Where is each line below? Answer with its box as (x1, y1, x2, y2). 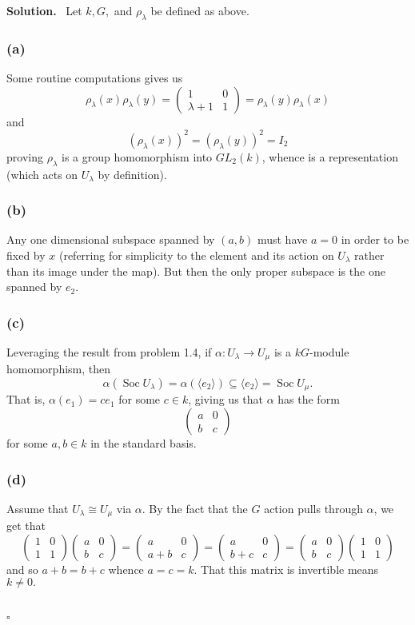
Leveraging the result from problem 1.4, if (6, 343, 212, 360)
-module (309, 343, 349, 360)
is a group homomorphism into (62, 148, 213, 165)
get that (6, 517, 46, 534)
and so (6, 560, 38, 577)
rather (354, 246, 385, 263)
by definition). (98, 165, 167, 182)
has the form (277, 391, 340, 408)
